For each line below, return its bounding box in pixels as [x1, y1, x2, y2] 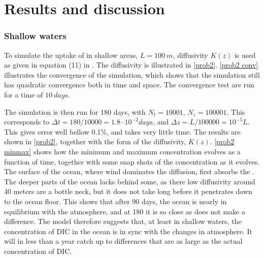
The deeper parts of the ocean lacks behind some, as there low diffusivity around [4, 176, 255, 186]
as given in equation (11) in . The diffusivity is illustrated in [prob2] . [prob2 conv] [4, 59, 258, 70]
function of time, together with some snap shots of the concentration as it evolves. [4, 156, 259, 167]
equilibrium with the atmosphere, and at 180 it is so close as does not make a [4, 206, 245, 216]
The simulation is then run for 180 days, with [4, 106, 146, 117]
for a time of [4, 89, 43, 100]
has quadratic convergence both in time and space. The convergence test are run [4, 79, 254, 90]
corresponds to [4, 116, 50, 127]
